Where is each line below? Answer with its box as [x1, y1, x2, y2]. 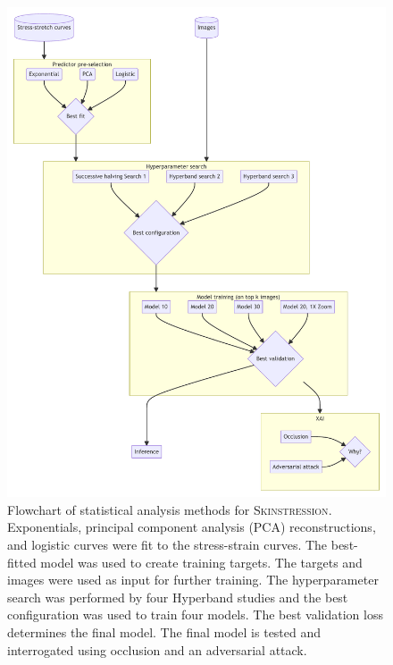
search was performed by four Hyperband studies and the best [7, 587, 348, 606]
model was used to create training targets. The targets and [40, 552, 363, 571]
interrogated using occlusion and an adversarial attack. [7, 640, 307, 659]
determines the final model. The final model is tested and [7, 622, 322, 641]
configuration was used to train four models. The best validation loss [7, 605, 383, 624]
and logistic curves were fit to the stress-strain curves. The [7, 535, 328, 553]
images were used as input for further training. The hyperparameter [7, 570, 379, 589]
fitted [7, 552, 37, 571]
